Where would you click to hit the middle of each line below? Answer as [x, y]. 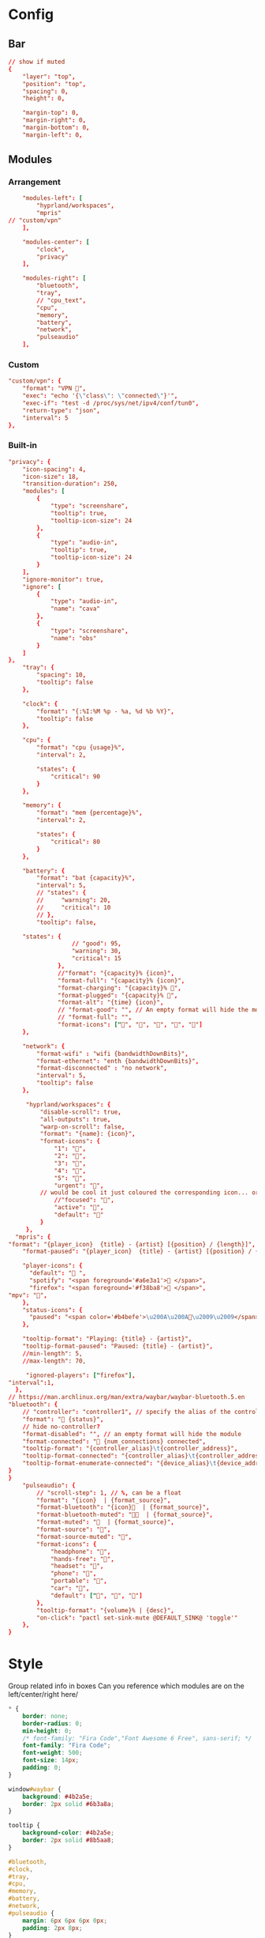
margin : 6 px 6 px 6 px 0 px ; [65, 1921]
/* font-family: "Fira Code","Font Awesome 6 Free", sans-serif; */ [137, 1738]
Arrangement [35, 182]
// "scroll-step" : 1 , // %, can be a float [109, 1493]
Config [31, 15]
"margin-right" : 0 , [54, 120]
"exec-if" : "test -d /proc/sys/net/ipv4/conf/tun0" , [111, 403]
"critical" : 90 [75, 776]
